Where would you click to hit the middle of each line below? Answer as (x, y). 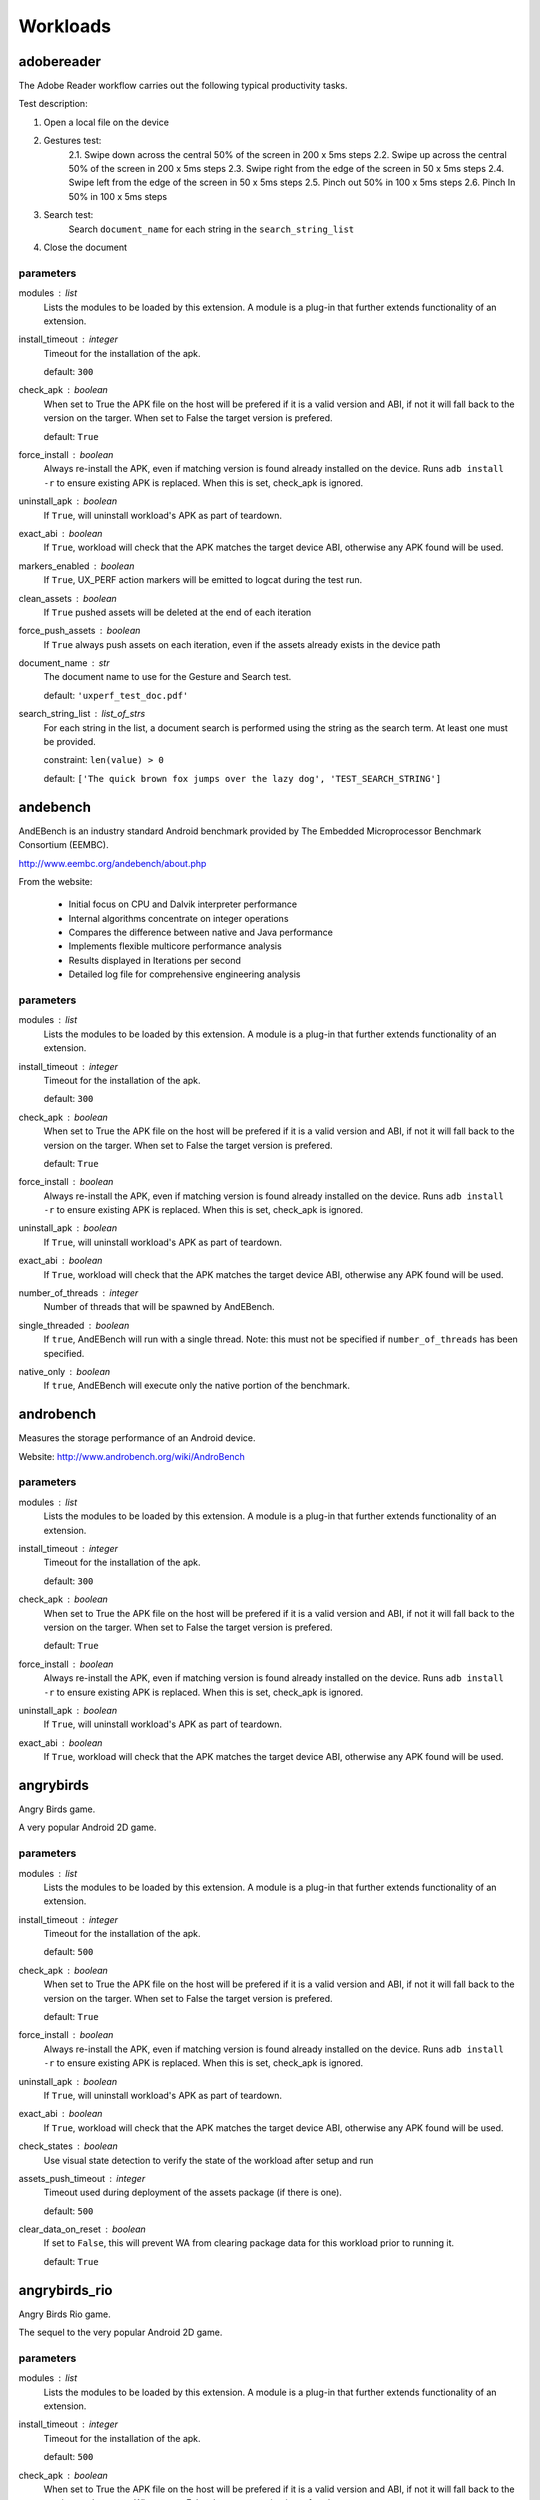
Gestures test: (72, 141)
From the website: (55, 881)
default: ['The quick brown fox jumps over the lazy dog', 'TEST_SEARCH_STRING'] (242, 778)
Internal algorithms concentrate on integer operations (178, 918)
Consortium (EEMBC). (63, 845)
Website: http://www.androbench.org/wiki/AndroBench (131, 1456)
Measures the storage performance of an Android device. (137, 1438)
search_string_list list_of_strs (82, 714)
